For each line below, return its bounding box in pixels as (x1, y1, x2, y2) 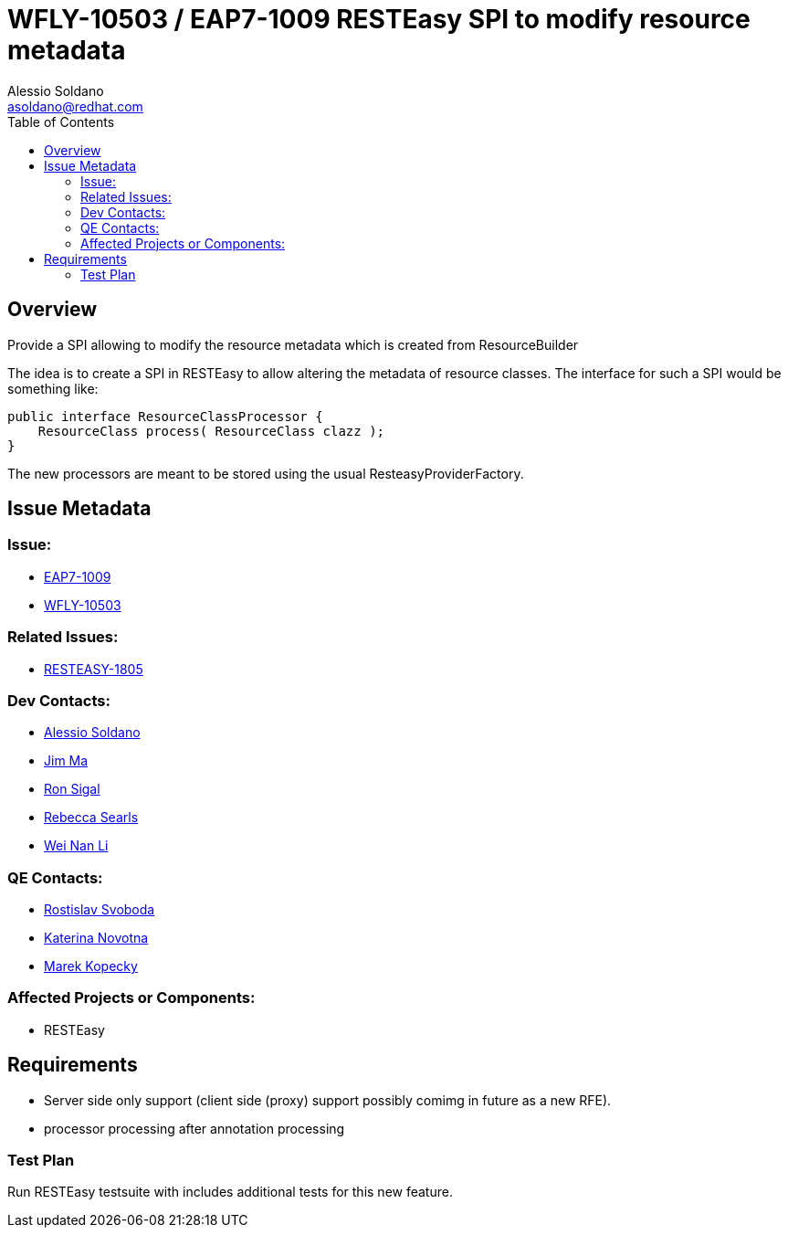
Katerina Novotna (44, 930, 149, 946)
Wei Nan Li (44, 838, 109, 854)
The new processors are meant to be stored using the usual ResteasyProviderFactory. (7, 465, 524, 481)
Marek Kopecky (44, 958, 138, 975)
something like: (7, 380, 99, 396)
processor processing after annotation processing (44, 1120, 345, 1136)
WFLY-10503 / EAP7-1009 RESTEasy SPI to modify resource (7, 4, 751, 35)
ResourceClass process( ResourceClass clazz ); (37, 423, 385, 438)
